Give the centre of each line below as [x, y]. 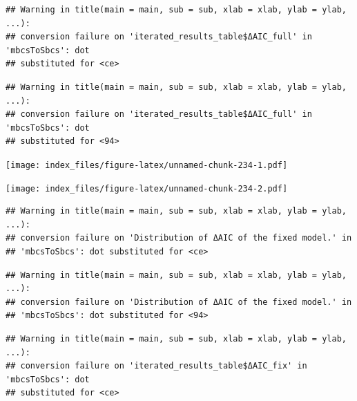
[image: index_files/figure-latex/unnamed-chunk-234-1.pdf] [147, 165]
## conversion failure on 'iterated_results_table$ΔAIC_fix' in [156, 366]
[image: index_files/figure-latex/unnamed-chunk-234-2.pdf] [147, 188]
